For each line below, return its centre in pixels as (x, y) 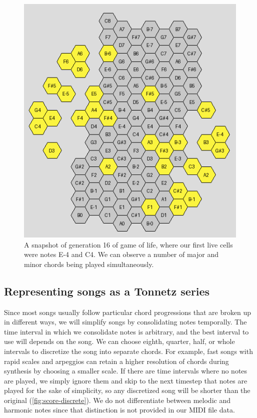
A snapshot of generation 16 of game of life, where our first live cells (128, 244)
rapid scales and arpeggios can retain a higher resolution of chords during (116, 361)
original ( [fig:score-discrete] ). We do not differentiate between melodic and (117, 400)
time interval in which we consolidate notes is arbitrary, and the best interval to (126, 331)
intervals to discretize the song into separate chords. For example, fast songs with (128, 351)
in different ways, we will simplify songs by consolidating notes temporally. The (125, 322)
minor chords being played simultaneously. (89, 264)
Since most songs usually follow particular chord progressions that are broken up (127, 312)
